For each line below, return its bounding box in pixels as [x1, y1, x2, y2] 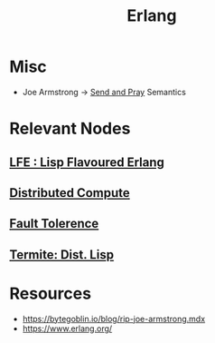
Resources [9, 283, 92, 304]
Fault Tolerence [9, 216, 99, 231]
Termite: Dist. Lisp [9, 247, 115, 262]
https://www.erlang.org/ [22, 323, 113, 334]
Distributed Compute [9, 185, 131, 201]
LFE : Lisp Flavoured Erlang [9, 154, 165, 170]
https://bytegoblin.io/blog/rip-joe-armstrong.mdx [22, 313, 206, 324]
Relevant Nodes [9, 119, 131, 139]
